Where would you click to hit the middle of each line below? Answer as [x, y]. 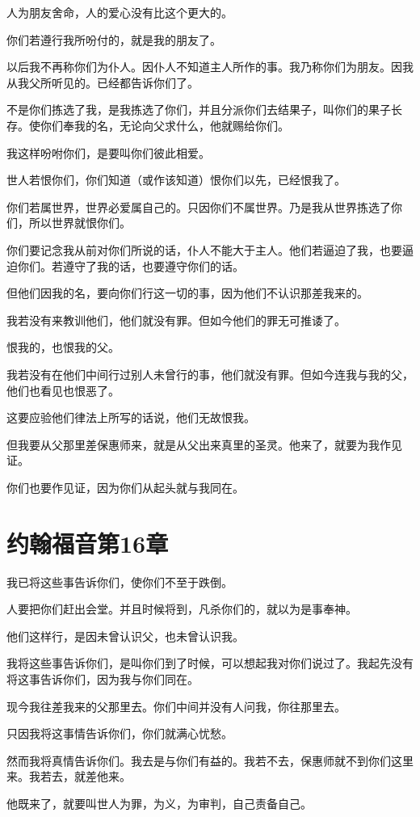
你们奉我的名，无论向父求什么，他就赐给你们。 [164, 125]
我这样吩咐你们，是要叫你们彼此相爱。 [108, 152]
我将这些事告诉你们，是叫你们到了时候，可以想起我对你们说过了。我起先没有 [210, 663]
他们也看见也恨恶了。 [63, 390]
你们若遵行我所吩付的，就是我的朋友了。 [114, 39]
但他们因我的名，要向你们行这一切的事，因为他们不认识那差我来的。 [187, 293]
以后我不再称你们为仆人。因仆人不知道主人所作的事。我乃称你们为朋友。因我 [210, 67]
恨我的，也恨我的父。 [63, 347]
